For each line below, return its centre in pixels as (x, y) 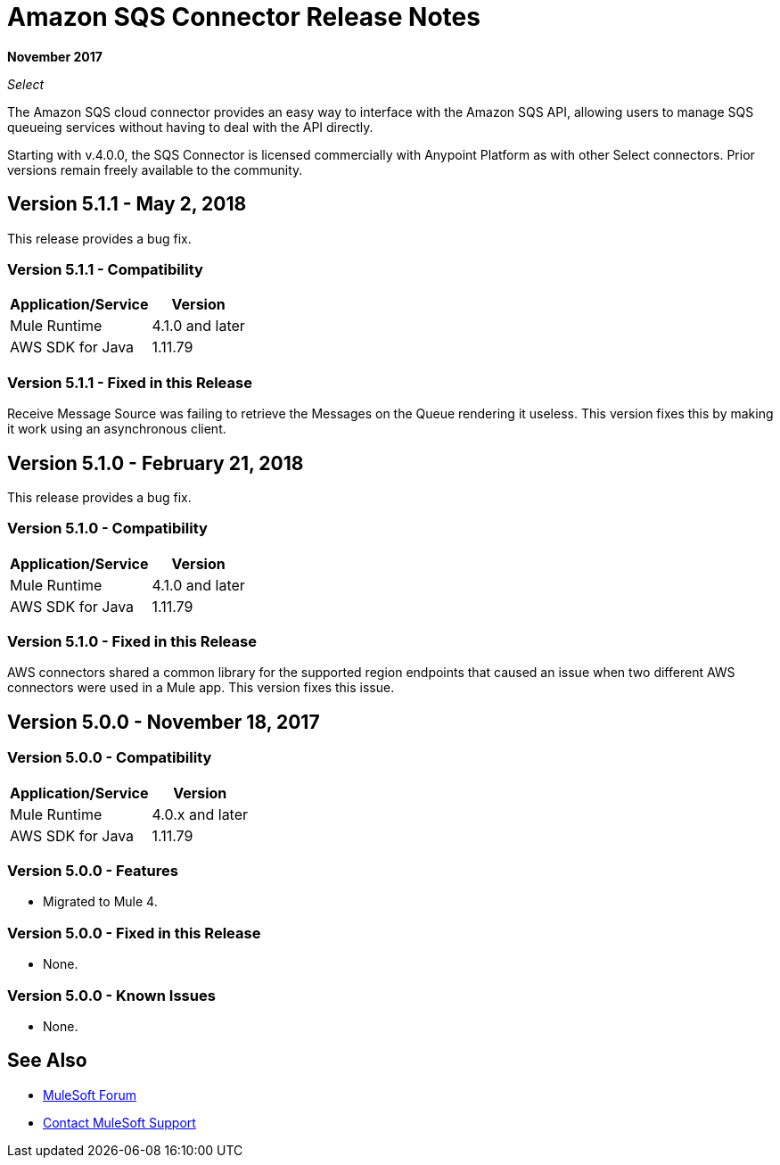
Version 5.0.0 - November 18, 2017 (164, 722)
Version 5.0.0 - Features (93, 871)
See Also (47, 1061)
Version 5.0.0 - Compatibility (110, 758)
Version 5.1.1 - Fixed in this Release (130, 382)
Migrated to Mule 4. (100, 902)
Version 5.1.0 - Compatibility (107, 529)
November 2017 (55, 56)
